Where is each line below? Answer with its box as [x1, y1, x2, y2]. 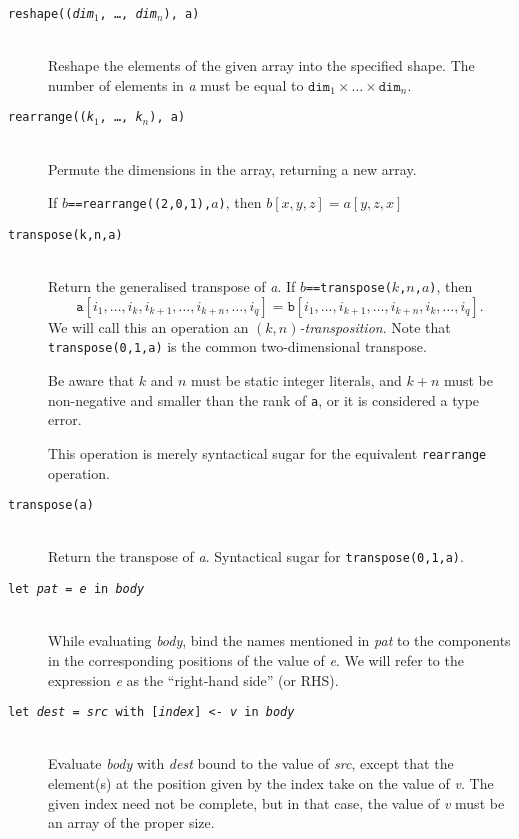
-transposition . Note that [299, 316, 451, 337]
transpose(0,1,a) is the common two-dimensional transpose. [48, 336, 427, 357]
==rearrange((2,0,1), [68, 197, 212, 212]
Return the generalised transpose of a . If [48, 276, 296, 297]
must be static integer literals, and [191, 370, 402, 391]
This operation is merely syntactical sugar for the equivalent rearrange [48, 442, 487, 463]
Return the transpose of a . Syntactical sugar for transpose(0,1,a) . [48, 546, 464, 567]
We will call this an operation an [48, 316, 249, 337]
